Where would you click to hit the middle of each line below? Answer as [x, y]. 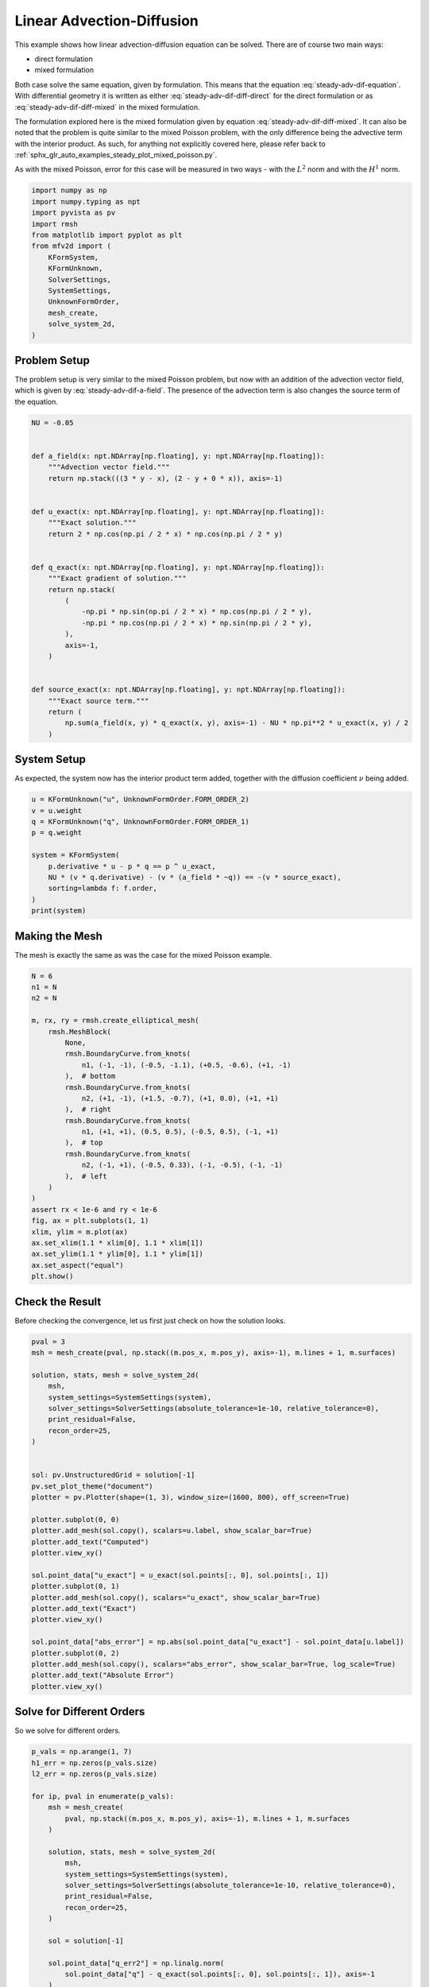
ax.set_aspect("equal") [78, 1265]
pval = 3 [48, 1342]
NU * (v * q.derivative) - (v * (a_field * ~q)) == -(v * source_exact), [195, 877]
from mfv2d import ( [71, 246]
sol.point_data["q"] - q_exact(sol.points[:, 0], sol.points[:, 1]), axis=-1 [220, 1974]
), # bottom [90, 1076]
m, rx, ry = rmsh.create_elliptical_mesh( [115, 1021]
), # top [84, 1143]
